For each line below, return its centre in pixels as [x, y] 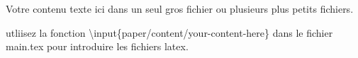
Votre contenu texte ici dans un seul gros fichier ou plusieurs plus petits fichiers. [180, 8]
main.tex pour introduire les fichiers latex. [97, 46]
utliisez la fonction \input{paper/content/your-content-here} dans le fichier [169, 32]
